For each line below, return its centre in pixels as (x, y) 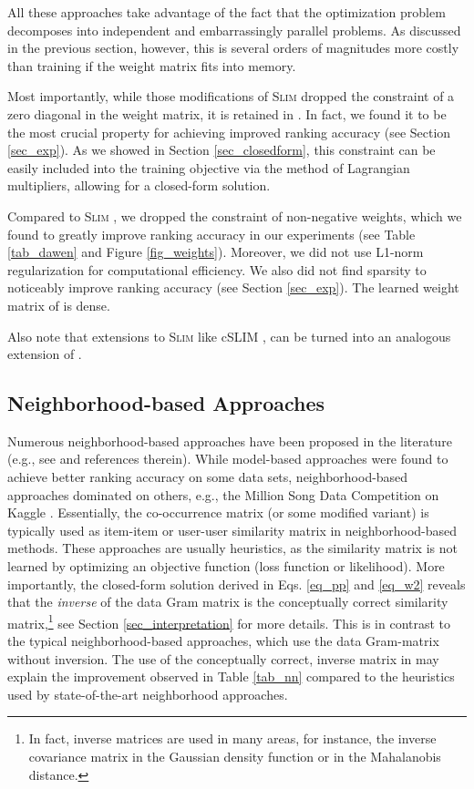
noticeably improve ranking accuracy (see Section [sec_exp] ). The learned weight (233, 287)
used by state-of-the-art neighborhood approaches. (148, 694)
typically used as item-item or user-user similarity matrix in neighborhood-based (232, 530)
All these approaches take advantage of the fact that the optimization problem (227, 12)
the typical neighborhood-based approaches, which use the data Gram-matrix (223, 641)
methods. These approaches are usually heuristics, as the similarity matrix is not (232, 548)
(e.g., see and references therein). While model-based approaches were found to (228, 459)
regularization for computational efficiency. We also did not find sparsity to (217, 269)
